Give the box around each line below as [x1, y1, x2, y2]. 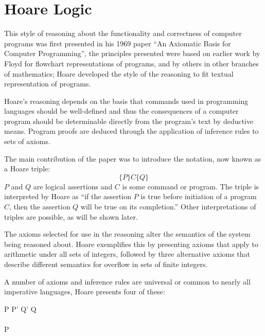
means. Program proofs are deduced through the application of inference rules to [4, 126, 259, 136]
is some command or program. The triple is [122, 181, 259, 191]
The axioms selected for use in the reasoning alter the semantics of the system [4, 228, 251, 239]
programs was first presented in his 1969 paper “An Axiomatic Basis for [4, 38, 231, 48]
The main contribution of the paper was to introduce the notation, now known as [4, 153, 261, 164]
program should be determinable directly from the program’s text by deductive [4, 115, 254, 126]
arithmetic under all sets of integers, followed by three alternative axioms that [4, 249, 251, 259]
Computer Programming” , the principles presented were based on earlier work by [4, 48, 260, 59]
